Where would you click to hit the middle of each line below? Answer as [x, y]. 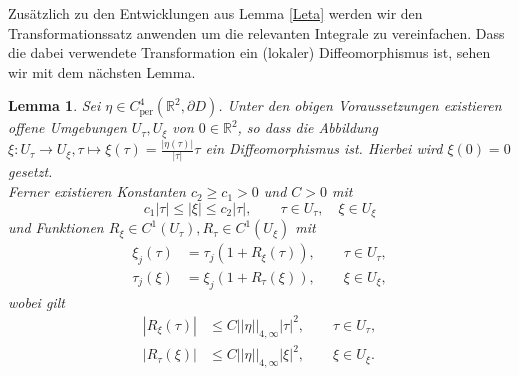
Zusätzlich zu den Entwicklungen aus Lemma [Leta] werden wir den [215, 13]
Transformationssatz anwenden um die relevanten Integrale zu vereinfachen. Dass [256, 32]
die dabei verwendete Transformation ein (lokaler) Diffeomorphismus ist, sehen [249, 52]
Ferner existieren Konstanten [97, 191]
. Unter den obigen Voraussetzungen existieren [360, 105]
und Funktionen [56, 227]
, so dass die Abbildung [307, 127]
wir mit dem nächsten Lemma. [102, 71]
